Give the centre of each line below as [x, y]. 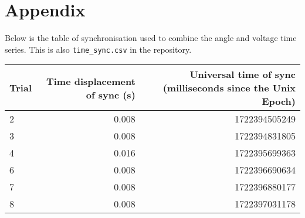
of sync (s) [111, 94]
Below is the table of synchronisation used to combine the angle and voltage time [151, 38]
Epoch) [279, 101]
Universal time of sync [243, 74]
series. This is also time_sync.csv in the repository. [98, 49]
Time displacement [91, 81]
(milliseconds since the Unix [229, 88]
